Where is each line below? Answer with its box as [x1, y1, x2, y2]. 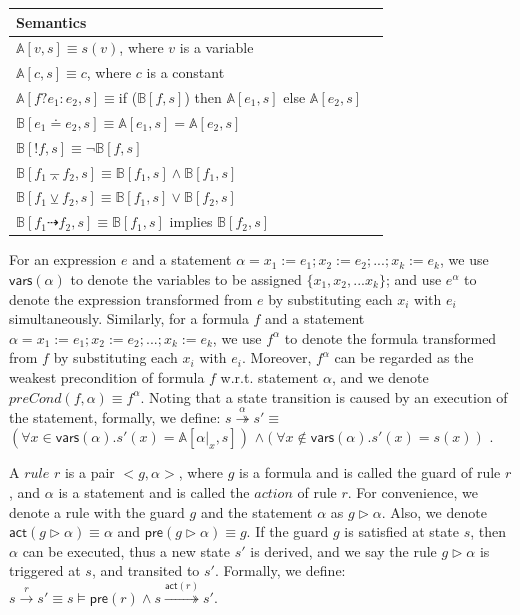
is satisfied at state [344, 521, 459, 542]
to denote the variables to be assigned [70, 268, 302, 289]
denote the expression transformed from [9, 288, 253, 309]
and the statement [200, 501, 313, 522]
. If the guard [246, 521, 329, 542]
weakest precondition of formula [9, 366, 205, 387]
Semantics [16, 11, 87, 32]
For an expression [9, 249, 117, 270]
